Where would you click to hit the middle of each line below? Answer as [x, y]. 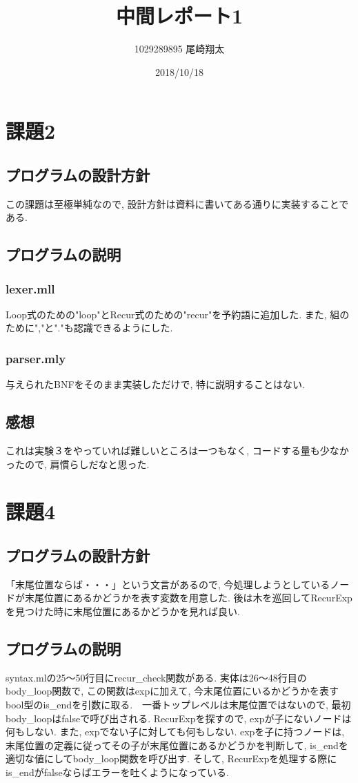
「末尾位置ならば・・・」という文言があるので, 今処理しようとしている [168, 584]
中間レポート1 [179, 16]
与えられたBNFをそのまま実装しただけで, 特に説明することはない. [155, 384]
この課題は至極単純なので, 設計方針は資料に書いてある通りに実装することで [177, 203]
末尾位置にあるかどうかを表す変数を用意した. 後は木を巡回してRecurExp [188, 598]
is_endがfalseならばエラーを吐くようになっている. [117, 772]
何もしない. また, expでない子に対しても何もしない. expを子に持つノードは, [175, 732]
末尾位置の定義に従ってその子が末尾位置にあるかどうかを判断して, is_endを [177, 745]
